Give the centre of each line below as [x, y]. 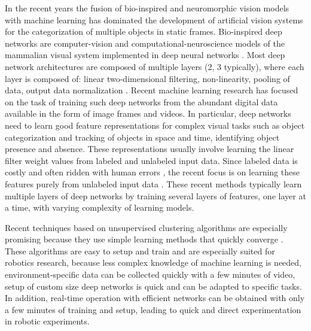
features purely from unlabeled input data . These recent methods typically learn [153, 183]
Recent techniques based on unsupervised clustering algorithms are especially [146, 227]
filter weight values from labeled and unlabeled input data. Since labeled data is [151, 160]
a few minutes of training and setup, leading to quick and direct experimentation [153, 309]
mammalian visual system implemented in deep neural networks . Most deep [145, 55]
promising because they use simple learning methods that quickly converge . [144, 239]
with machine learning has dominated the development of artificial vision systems [154, 19]
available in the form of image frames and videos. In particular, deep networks [148, 113]
